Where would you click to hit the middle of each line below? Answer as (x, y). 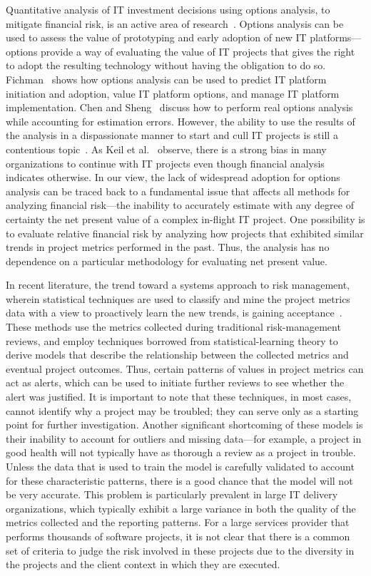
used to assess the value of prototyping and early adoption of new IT (156, 37)
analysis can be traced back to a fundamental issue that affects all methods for (178, 191)
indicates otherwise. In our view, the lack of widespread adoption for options (173, 177)
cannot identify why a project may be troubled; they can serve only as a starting (182, 410)
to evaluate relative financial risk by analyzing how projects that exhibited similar (185, 233)
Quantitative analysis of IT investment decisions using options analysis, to (168, 9)
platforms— (336, 37)
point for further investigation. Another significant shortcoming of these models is (184, 425)
